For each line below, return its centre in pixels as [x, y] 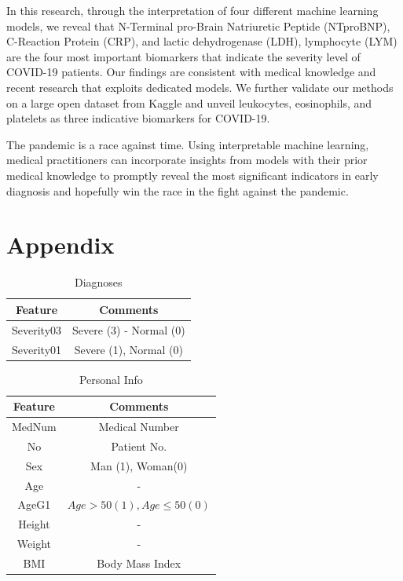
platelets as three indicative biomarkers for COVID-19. [138, 118]
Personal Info [111, 379]
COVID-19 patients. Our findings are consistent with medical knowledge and [191, 72]
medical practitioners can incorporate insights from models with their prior [187, 160]
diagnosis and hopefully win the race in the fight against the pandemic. [178, 190]
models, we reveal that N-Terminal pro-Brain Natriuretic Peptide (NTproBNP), [198, 26]
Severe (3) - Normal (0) [129, 329]
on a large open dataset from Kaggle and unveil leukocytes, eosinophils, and [189, 102]
